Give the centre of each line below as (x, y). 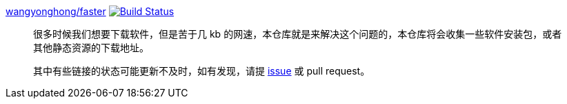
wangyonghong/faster (56, 11)
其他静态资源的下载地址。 (91, 48)
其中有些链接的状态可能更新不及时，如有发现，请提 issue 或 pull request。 (202, 71)
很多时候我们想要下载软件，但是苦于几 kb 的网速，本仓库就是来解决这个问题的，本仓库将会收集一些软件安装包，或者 (298, 34)
